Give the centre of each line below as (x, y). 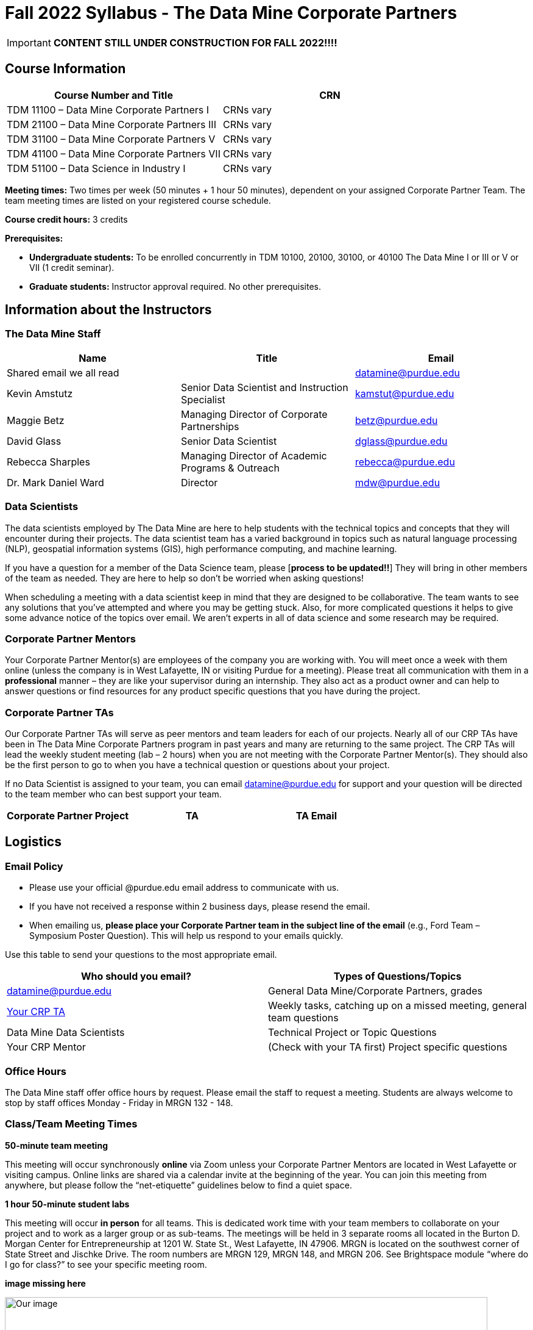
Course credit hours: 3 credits (66, 219)
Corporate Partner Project (68, 816)
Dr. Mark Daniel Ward (55, 482)
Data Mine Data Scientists (66, 1033)
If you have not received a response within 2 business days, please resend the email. (200, 907)
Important (29, 42)
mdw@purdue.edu (397, 482)
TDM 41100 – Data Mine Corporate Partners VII (114, 153)
